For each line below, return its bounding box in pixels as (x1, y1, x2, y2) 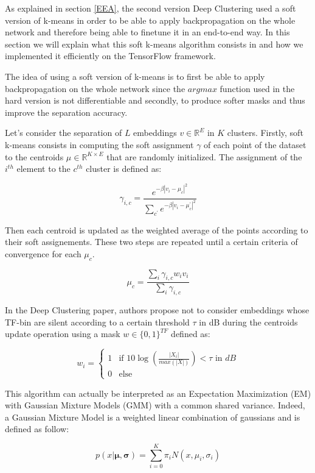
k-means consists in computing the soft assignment (5, 138, 194, 151)
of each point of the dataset (204, 138, 306, 151)
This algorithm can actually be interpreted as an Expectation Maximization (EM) (5, 386, 311, 399)
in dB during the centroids (199, 315, 298, 328)
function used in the (220, 82, 295, 94)
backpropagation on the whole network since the (5, 82, 185, 94)
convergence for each (5, 247, 81, 260)
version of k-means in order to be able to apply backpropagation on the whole (5, 13, 296, 26)
